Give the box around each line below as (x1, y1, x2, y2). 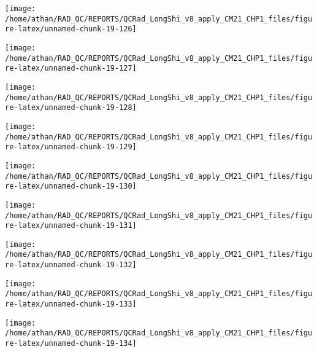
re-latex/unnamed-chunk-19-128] (5, 103, 137, 112)
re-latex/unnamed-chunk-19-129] (5, 143, 137, 152)
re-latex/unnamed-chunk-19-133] (5, 300, 137, 309)
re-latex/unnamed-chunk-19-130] (5, 182, 137, 191)
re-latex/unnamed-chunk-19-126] (5, 25, 137, 34)
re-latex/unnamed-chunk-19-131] (5, 221, 137, 230)
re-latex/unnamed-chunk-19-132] (5, 260, 137, 270)
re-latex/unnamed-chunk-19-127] (5, 64, 137, 73)
